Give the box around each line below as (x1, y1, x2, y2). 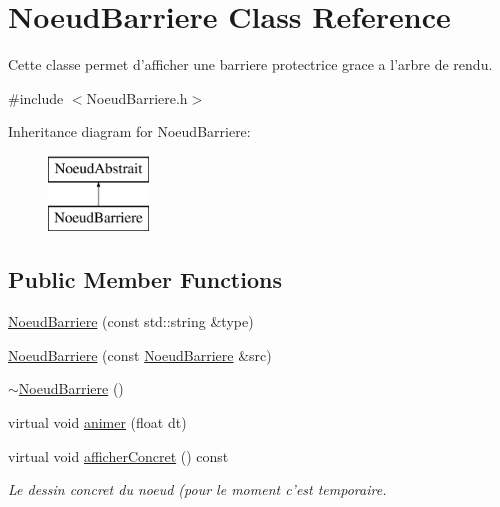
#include (8, 87, 64, 108)
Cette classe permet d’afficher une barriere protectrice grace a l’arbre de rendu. (8, 54, 493, 75)
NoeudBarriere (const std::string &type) (8, 311, 254, 332)
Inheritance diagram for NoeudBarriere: (8, 121, 251, 142)
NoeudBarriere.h (86, 87, 188, 108)
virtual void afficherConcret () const (8, 445, 229, 466)
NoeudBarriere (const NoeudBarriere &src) (8, 344, 272, 365)
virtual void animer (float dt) (8, 412, 187, 433)
